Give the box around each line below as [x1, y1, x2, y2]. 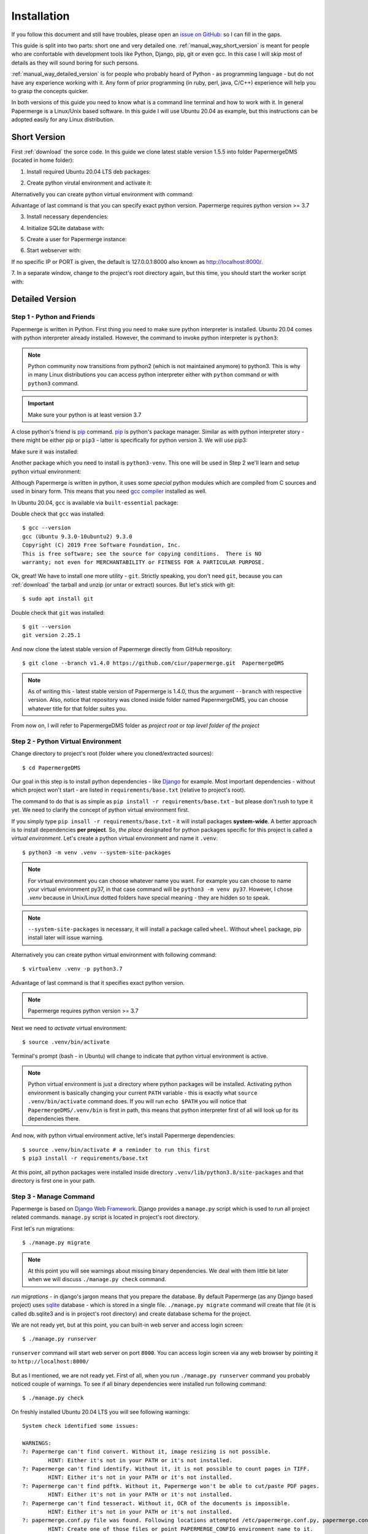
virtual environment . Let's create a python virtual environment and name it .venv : [11, 834, 218, 842]
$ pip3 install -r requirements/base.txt [22, 1155, 148, 1162]
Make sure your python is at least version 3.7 [28, 411, 142, 418]
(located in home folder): [11, 156, 74, 164]
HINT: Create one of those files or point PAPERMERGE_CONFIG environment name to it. [48, 1525, 313, 1532]
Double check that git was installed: [11, 609, 105, 616]
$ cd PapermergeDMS [22, 764, 81, 771]
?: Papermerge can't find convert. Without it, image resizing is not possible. [22, 1448, 272, 1455]
